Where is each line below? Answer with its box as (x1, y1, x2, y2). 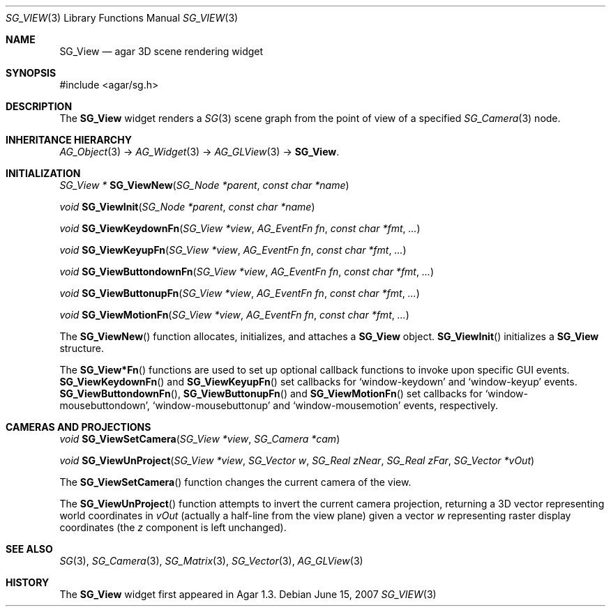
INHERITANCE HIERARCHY (6, 134, 132, 146)
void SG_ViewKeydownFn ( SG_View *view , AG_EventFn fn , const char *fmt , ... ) (59, 222, 421, 234)
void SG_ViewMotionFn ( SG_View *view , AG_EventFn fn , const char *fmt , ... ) (59, 309, 409, 321)
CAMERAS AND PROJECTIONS (6, 421, 151, 433)
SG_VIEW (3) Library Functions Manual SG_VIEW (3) (6, 12, 239, 24)
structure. (59, 342, 104, 354)
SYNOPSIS (6, 67, 56, 79)
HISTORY (6, 576, 50, 588)
